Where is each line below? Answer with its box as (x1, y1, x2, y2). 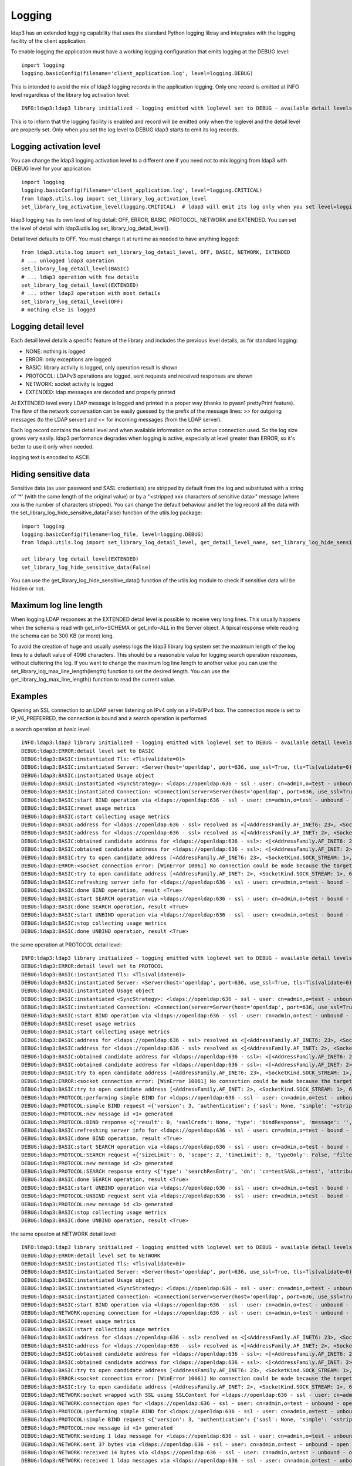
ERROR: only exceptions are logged (25, 355, 111, 363)
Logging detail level (11, 321, 84, 331)
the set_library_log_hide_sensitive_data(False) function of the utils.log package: (11, 509, 202, 516)
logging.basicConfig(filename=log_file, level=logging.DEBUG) (21, 531, 204, 538)
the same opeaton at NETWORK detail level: (11, 1230, 117, 1237)
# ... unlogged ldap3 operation (21, 257, 114, 264)
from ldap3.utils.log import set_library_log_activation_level (21, 195, 207, 202)
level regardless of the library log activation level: (11, 91, 130, 98)
